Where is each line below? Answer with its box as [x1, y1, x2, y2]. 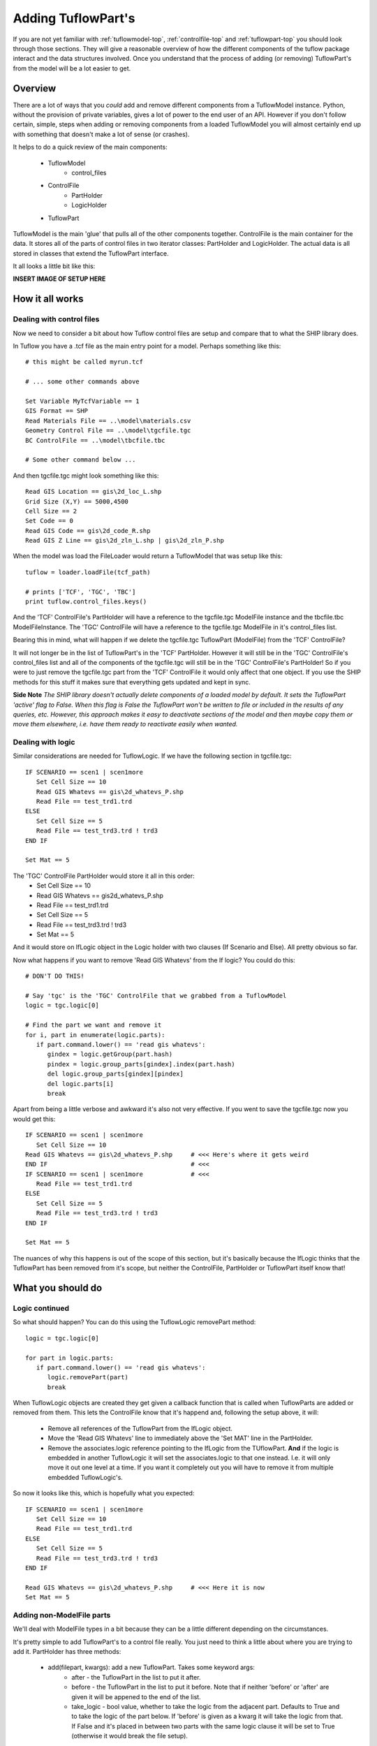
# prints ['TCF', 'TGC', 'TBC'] [25, 587, 136, 596]
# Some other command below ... [25, 456, 136, 464]
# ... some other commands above [25, 378, 140, 386]
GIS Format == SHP [25, 407, 89, 415]
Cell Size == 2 [25, 507, 77, 515]
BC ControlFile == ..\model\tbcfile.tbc [25, 436, 165, 444]
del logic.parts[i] [47, 1080, 114, 1087]
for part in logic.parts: [25, 1353, 114, 1362]
